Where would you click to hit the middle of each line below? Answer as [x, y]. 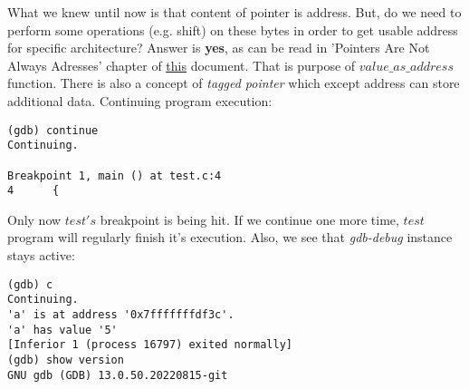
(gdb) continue [53, 130]
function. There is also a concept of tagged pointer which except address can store [234, 83]
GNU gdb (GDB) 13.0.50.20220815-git [118, 375]
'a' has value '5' [62, 330]
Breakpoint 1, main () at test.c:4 [115, 175]
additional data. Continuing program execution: [140, 100]
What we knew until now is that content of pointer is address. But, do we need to [234, 12]
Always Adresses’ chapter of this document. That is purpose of [182, 65]
